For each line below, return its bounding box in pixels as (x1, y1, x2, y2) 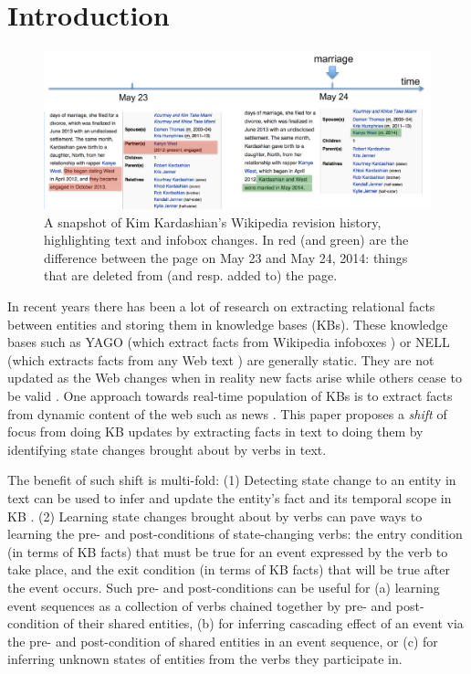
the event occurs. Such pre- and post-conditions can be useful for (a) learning (7, 577, 440, 596)
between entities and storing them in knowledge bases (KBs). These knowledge (7, 314, 448, 333)
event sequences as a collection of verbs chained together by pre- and (7, 595, 392, 615)
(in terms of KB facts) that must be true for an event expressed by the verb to (7, 542, 448, 561)
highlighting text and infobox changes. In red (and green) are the (44, 230, 409, 249)
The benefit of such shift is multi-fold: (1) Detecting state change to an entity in (7, 470, 456, 490)
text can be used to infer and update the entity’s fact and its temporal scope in (7, 488, 452, 507)
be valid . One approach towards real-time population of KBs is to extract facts (7, 385, 453, 405)
